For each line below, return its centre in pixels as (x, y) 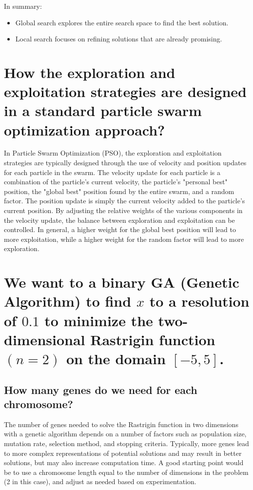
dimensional (45, 339)
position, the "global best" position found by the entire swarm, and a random (119, 191)
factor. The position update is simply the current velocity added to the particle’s (125, 201)
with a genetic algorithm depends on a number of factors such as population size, (125, 434)
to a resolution (199, 301)
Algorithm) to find (68, 301)
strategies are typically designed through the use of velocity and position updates (125, 163)
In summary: (23, 6)
